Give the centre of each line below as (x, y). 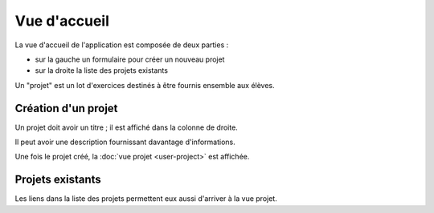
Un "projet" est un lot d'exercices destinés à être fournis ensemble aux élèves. (145, 85)
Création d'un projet (66, 108)
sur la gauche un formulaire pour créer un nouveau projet (130, 59)
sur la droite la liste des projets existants (102, 70)
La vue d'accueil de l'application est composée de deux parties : (122, 45)
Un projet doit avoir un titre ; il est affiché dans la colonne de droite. (127, 127)
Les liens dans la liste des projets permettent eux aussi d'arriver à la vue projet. (146, 199)
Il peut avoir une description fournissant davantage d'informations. (125, 142)
